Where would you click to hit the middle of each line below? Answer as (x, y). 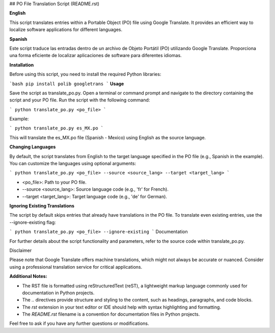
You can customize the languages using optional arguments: (73, 164)
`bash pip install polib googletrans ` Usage (67, 84)
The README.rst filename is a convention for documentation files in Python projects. (111, 314)
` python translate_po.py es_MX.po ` (57, 128)
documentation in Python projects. (58, 293)
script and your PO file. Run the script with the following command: (80, 100)
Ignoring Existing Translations (42, 206)
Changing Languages (33, 147)
